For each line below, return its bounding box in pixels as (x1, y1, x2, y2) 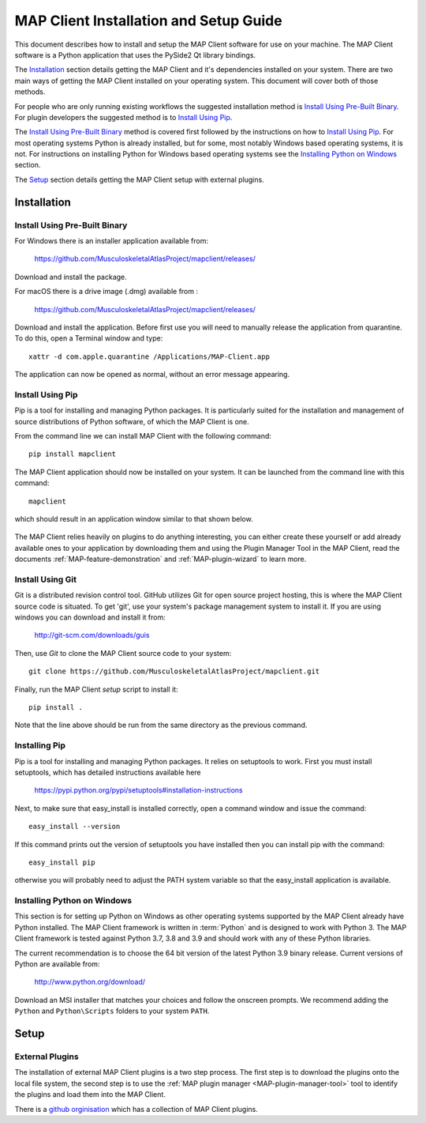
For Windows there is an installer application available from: (14, 236, 209, 245)
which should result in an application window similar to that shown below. (14, 514, 253, 523)
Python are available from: (14, 959, 100, 969)
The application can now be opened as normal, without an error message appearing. (14, 370, 290, 379)
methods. (14, 87, 46, 96)
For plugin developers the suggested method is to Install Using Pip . (14, 112, 233, 122)
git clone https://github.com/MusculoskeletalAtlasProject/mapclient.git (28, 667, 320, 676)
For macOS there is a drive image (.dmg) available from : (14, 287, 199, 296)
